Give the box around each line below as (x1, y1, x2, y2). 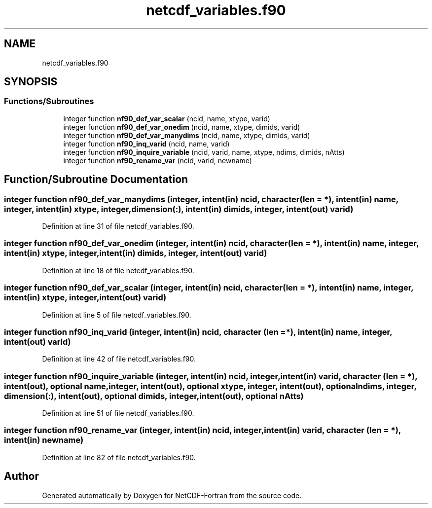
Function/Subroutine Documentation (4, 173, 188, 186)
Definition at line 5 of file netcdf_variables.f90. (42, 310, 191, 319)
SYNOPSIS (4, 75, 58, 88)
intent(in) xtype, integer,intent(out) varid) (4, 292, 167, 303)
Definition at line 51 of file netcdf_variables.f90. (42, 409, 194, 418)
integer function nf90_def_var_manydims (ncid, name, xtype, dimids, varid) (63, 131, 310, 140)
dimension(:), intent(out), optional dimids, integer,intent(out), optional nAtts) (4, 391, 304, 401)
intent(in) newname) (4, 435, 84, 445)
